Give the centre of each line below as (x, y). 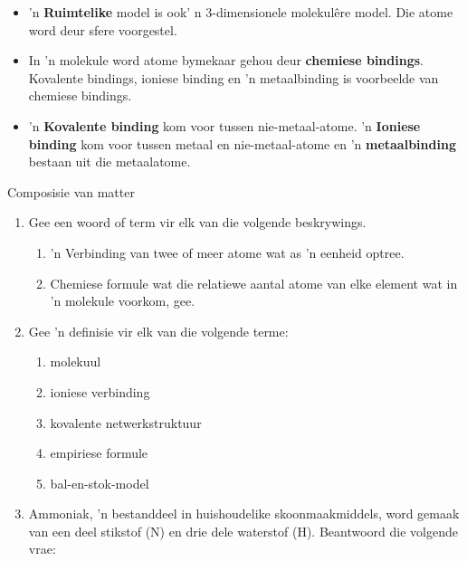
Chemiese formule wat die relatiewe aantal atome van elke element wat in (254, 283)
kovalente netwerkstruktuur (126, 422)
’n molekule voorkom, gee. (123, 301)
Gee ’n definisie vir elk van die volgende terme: (158, 331)
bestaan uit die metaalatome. (110, 162)
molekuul (76, 361)
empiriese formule (99, 453)
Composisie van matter (71, 191)
